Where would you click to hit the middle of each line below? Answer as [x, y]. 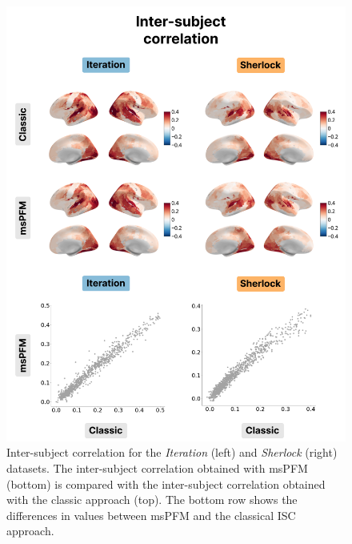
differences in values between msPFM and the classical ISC [151, 515]
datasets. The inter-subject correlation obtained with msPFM [157, 467]
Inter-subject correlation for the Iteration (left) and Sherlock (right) [172, 452]
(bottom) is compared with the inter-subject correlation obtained [166, 484]
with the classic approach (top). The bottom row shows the [152, 500]
